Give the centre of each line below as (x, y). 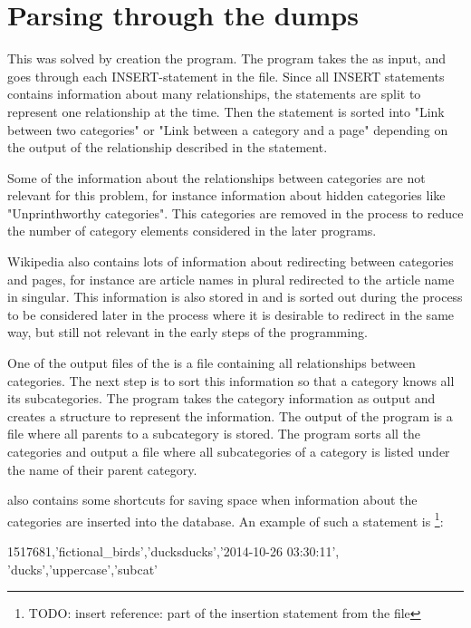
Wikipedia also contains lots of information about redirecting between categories (231, 261)
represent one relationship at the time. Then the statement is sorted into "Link (226, 111)
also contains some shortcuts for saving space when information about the (212, 500)
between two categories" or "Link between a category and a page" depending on (228, 129)
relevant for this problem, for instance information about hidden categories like (226, 195)
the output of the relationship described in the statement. (168, 147)
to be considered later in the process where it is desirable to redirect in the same (231, 314)
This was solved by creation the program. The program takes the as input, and (226, 58)
